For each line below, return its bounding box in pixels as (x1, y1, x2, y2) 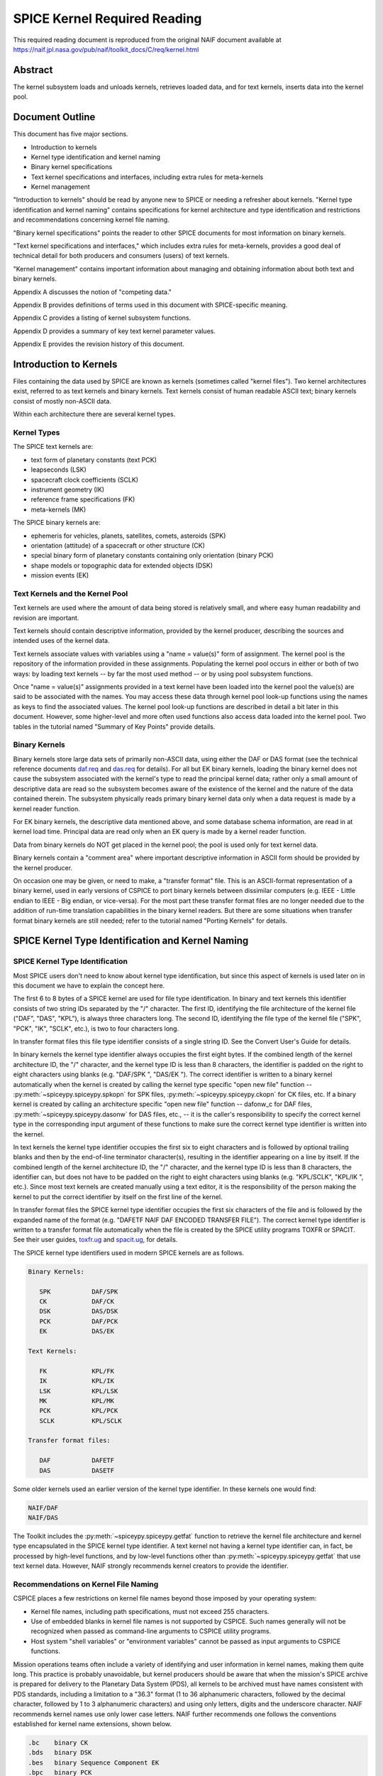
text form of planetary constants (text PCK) (30, 455, 157, 464)
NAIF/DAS (28, 1513, 59, 1522)
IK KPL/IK (39, 1377, 115, 1385)
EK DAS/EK (39, 1327, 115, 1336)
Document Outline (13, 111, 96, 124)
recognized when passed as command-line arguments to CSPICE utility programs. (30, 1627, 272, 1635)
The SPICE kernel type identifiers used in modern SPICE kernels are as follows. (13, 1248, 245, 1257)
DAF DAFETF (39, 1456, 115, 1465)
